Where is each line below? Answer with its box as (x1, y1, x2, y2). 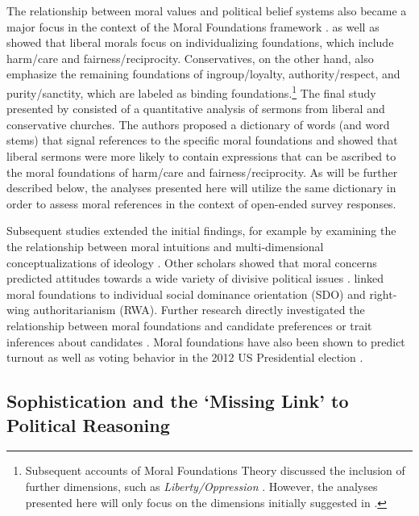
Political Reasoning (6, 412, 170, 437)
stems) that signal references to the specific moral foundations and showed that (6, 132, 398, 149)
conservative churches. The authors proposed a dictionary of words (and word (6, 115, 390, 132)
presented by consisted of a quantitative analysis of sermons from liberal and (6, 100, 385, 117)
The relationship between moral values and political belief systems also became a (6, 2, 407, 19)
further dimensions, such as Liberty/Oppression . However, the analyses (25, 477, 378, 494)
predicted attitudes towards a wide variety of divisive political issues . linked (6, 270, 384, 287)
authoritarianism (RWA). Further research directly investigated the (33, 301, 365, 318)
